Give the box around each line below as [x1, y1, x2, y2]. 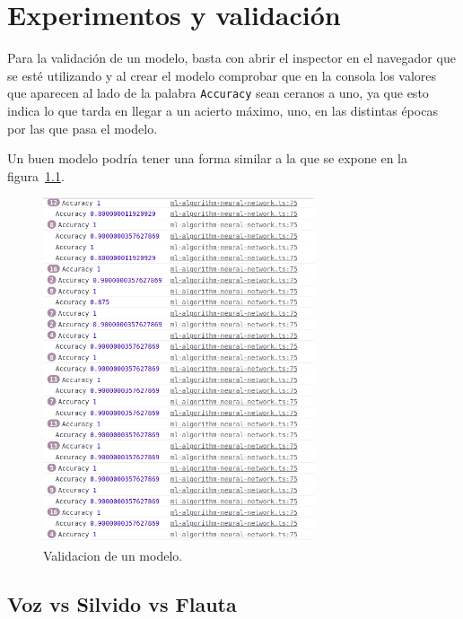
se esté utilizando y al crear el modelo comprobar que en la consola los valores [7, 65, 437, 84]
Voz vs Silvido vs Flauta [7, 589, 237, 617]
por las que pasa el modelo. [7, 118, 158, 137]
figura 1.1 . [7, 166, 65, 185]
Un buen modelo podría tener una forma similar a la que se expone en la [7, 149, 407, 168]
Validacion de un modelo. [43, 545, 183, 564]
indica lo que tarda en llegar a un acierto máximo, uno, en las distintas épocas [7, 100, 438, 119]
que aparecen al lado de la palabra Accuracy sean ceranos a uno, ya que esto [7, 83, 429, 102]
